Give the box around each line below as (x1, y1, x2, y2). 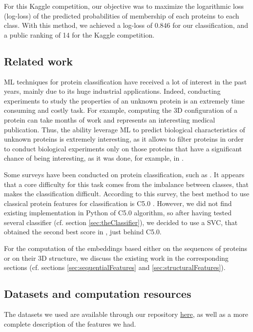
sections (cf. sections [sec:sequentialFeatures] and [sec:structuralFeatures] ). (4, 262, 226, 272)
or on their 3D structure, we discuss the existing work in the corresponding (4, 252, 229, 263)
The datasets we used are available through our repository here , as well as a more (4, 309, 249, 319)
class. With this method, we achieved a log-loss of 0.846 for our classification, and (4, 20, 248, 30)
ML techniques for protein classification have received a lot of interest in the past (4, 76, 247, 86)
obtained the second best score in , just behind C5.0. (4, 227, 162, 237)
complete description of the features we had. (4, 318, 136, 329)
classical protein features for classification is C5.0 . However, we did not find (4, 198, 232, 208)
